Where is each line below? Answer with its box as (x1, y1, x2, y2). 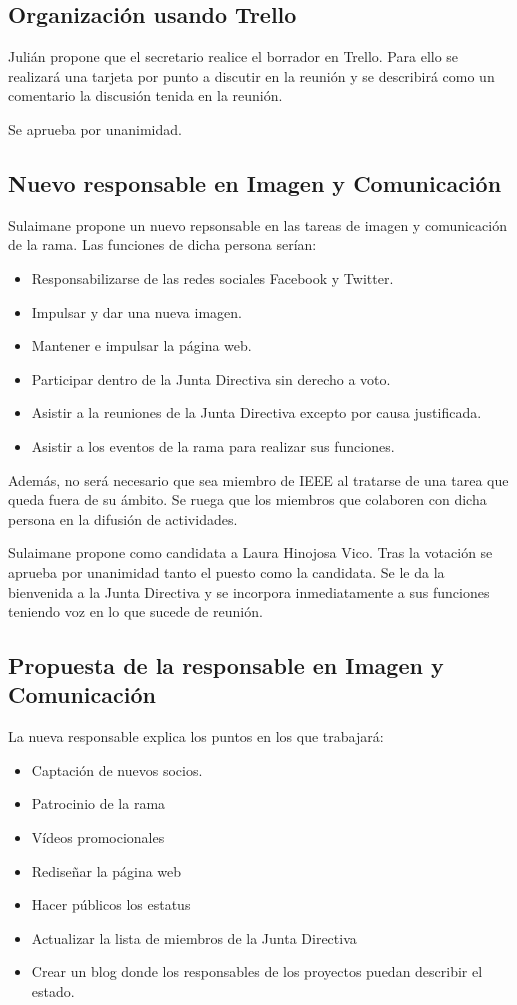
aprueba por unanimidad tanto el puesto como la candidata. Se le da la (8, 561, 445, 582)
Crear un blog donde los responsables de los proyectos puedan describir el (31, 961, 483, 982)
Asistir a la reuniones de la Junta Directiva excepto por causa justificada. (31, 402, 482, 423)
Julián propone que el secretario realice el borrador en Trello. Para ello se (8, 46, 459, 67)
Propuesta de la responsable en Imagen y (8, 650, 444, 681)
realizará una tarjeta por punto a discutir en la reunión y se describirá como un (8, 65, 495, 86)
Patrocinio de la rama (31, 793, 166, 814)
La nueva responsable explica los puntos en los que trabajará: (8, 726, 384, 747)
